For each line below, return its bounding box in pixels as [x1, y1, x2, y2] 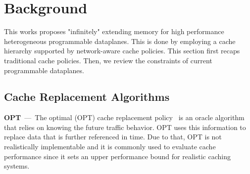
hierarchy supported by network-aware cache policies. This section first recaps [4, 45, 240, 56]
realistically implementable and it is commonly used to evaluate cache [4, 141, 216, 152]
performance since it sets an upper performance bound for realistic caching [4, 151, 231, 161]
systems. [4, 161, 30, 171]
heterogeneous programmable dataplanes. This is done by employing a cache [4, 36, 236, 46]
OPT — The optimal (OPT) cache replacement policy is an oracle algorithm [4, 112, 245, 123]
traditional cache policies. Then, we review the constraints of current [4, 55, 212, 65]
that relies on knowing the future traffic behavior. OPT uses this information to [4, 122, 246, 132]
